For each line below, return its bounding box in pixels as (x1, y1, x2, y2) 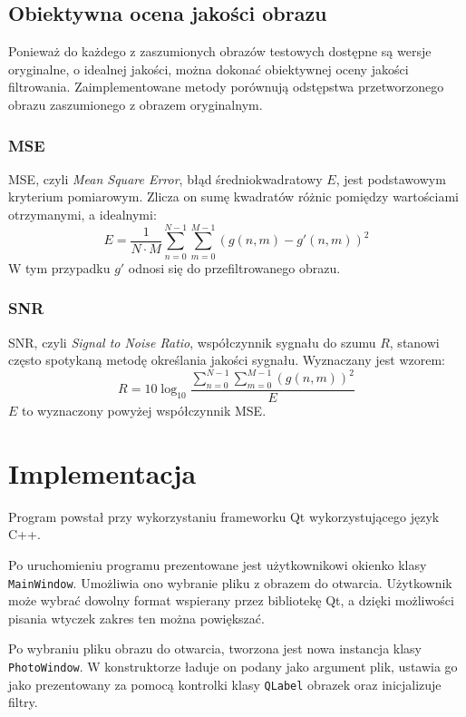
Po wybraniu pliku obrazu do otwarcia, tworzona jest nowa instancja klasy (8, 639, 422, 658)
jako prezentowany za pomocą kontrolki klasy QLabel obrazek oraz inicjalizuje (8, 674, 442, 693)
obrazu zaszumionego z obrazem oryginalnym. (8, 94, 263, 113)
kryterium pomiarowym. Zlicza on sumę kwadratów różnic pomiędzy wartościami (8, 187, 459, 206)
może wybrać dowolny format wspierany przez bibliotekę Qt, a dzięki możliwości (8, 591, 454, 610)
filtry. (8, 692, 38, 712)
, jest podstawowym (335, 169, 446, 188)
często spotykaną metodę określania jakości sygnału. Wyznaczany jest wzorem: (8, 350, 445, 369)
